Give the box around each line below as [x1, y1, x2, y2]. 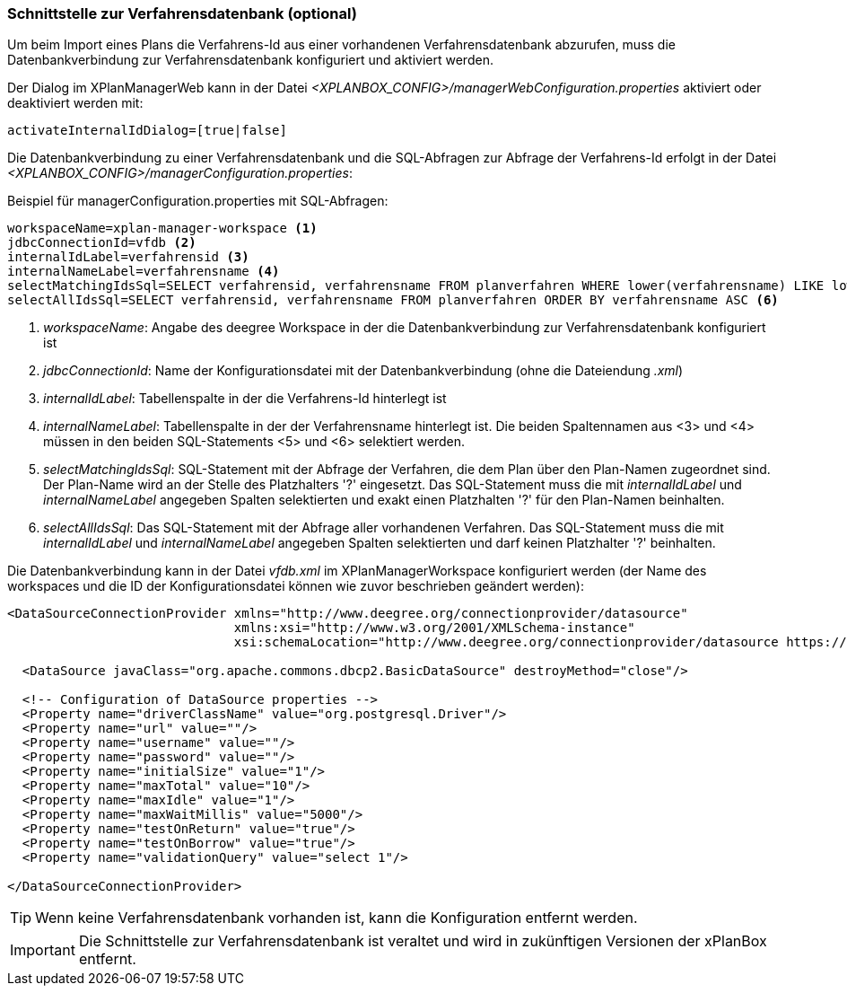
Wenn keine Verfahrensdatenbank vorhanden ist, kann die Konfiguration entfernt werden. [35, 909, 638, 927]
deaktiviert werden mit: [7, 95, 144, 111]
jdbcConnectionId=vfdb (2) [7, 235, 196, 250]
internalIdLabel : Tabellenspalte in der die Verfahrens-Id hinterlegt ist [43, 391, 447, 407]
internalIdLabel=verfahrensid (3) [7, 250, 249, 265]
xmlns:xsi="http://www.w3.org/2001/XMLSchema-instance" [233, 620, 635, 636]
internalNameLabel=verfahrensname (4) [7, 264, 280, 279]
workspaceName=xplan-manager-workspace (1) [7, 221, 318, 236]
